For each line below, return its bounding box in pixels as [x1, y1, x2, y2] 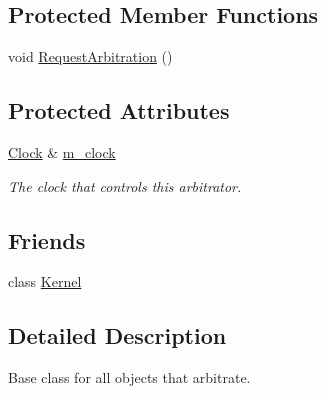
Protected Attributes [8, 95, 230, 126]
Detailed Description [8, 320, 227, 351]
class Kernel [8, 271, 82, 292]
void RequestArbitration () [8, 46, 173, 67]
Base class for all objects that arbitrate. [8, 367, 251, 388]
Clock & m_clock [8, 142, 116, 162]
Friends [8, 224, 86, 255]
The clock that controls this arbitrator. [8, 175, 242, 196]
